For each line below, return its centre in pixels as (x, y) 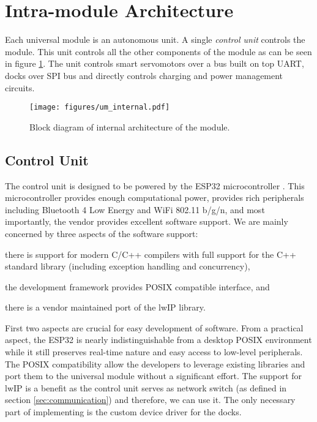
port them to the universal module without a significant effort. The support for (154, 376)
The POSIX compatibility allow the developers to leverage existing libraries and (155, 364)
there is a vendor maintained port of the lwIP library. (105, 307)
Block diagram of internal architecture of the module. (130, 126)
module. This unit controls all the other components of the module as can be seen (158, 51)
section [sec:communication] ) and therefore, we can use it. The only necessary (150, 400)
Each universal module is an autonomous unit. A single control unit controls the (155, 40)
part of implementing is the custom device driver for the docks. (123, 412)
